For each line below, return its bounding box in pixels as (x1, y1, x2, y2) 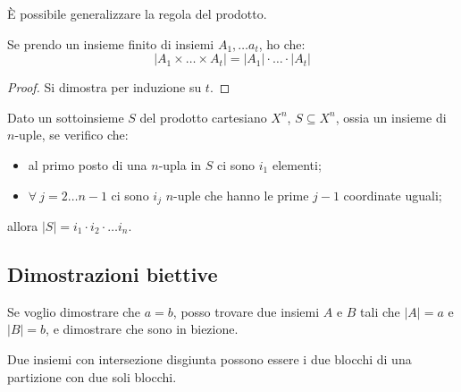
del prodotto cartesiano (139, 107, 267, 126)
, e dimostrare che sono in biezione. (46, 320, 239, 338)
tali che (360, 302, 400, 320)
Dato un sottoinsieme (7, 107, 124, 126)
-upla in (158, 155, 202, 174)
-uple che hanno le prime (173, 185, 309, 204)
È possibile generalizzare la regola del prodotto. (7, 4, 267, 22)
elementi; (272, 155, 322, 174)
